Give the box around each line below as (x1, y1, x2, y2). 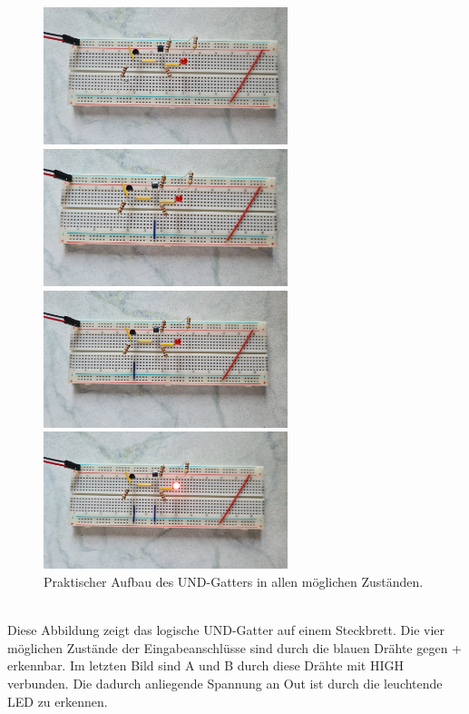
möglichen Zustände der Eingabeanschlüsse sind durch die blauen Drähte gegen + (7, 638, 463, 657)
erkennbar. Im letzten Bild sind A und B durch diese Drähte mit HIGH (7, 656, 404, 675)
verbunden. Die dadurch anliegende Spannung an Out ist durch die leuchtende (7, 674, 443, 693)
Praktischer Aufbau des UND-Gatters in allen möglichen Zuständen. (44, 572, 424, 591)
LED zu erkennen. (7, 691, 108, 710)
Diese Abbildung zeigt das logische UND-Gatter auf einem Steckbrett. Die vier (7, 620, 445, 640)
